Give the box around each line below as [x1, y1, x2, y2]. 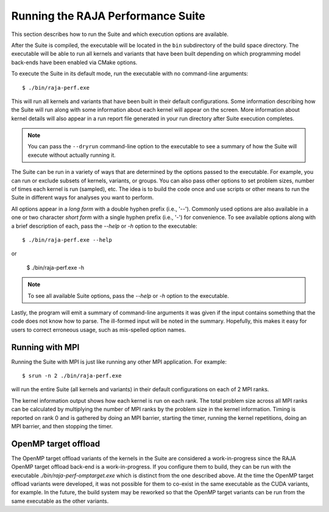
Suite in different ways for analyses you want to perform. [11, 194, 154, 201]
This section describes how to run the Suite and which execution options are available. [11, 31, 228, 38]
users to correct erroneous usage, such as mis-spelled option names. [11, 326, 186, 333]
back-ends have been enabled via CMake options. [11, 59, 138, 66]
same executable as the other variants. [11, 497, 109, 505]
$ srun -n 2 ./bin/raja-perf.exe [22, 372, 122, 379]
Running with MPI [11, 342, 80, 352]
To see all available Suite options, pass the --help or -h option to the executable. [27, 292, 229, 299]
